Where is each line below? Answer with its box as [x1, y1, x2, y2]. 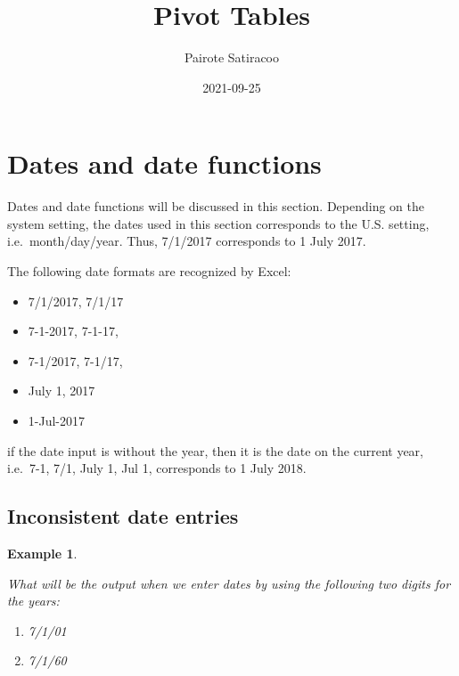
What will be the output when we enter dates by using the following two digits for [7, 574, 451, 592]
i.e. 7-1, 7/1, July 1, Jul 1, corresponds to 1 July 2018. [7, 459, 307, 477]
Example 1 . [7, 543, 78, 562]
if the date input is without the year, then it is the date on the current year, [7, 441, 423, 460]
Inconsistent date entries [7, 502, 239, 530]
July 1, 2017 [28, 381, 95, 400]
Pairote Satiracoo [184, 48, 280, 67]
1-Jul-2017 [28, 411, 85, 429]
